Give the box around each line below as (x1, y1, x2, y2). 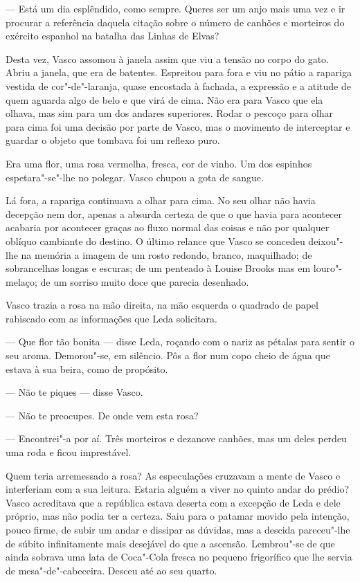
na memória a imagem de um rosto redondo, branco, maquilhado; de (21, 247, 312, 262)
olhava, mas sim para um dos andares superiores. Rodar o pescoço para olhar (6, 106, 334, 120)
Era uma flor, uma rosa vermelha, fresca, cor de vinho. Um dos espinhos (6, 156, 312, 170)
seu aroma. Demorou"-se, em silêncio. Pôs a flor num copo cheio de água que (6, 348, 330, 363)
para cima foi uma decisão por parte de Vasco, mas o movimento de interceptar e (6, 119, 350, 134)
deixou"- (308, 233, 343, 248)
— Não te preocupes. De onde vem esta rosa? (6, 408, 199, 422)
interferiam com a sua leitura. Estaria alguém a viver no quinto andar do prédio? (6, 482, 350, 496)
